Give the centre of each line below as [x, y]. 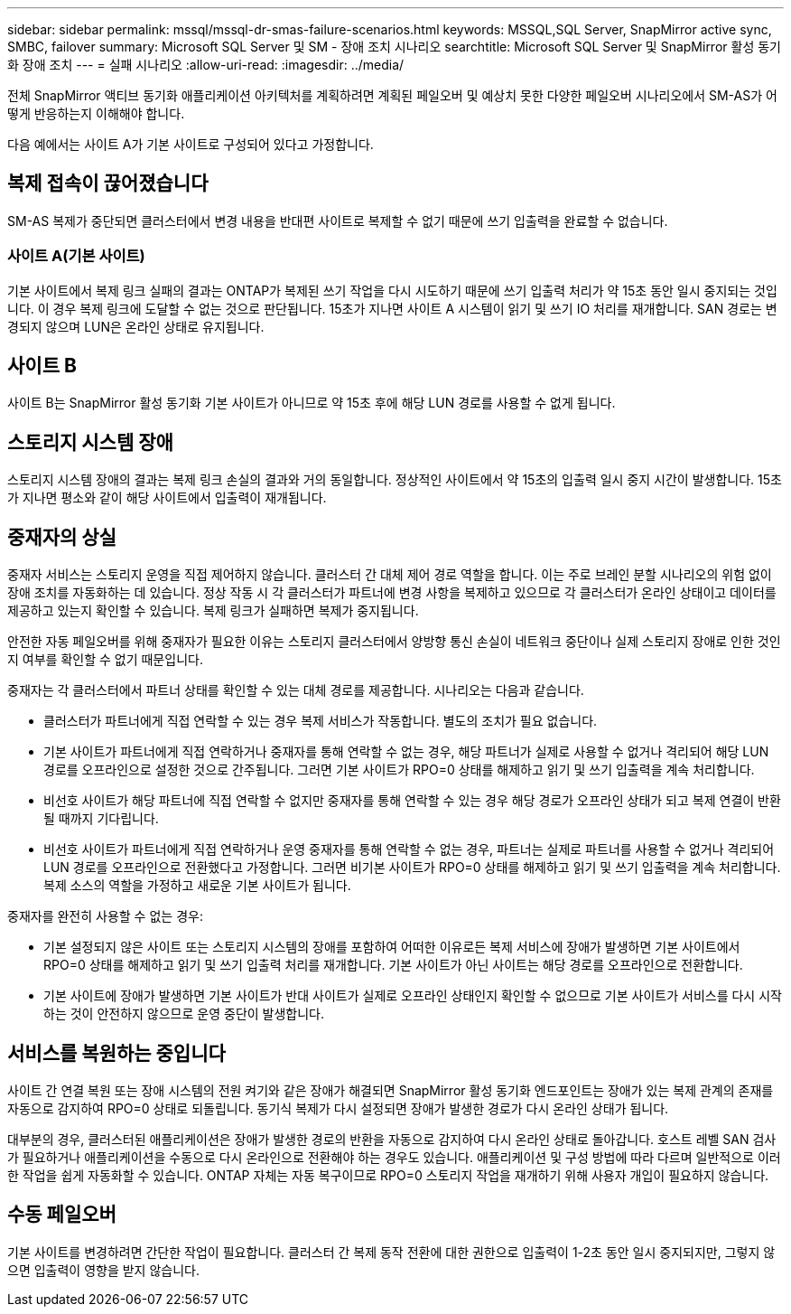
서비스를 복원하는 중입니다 [116, 1053]
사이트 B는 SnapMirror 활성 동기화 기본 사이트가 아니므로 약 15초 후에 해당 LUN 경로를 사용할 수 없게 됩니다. [312, 403]
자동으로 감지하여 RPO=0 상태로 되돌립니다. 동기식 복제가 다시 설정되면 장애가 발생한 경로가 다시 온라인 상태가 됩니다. [338, 1108]
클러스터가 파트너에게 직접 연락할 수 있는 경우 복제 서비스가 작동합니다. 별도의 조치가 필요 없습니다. [321, 721]
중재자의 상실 [62, 537]
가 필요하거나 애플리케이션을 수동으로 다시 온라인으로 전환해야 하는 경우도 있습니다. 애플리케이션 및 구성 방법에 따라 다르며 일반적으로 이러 [394, 1157]
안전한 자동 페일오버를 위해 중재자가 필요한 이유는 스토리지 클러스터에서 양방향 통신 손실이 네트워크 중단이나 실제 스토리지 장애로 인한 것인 [394, 642]
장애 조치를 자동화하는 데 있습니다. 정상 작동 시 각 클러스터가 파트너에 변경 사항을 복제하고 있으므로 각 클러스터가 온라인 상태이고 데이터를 [392, 593]
